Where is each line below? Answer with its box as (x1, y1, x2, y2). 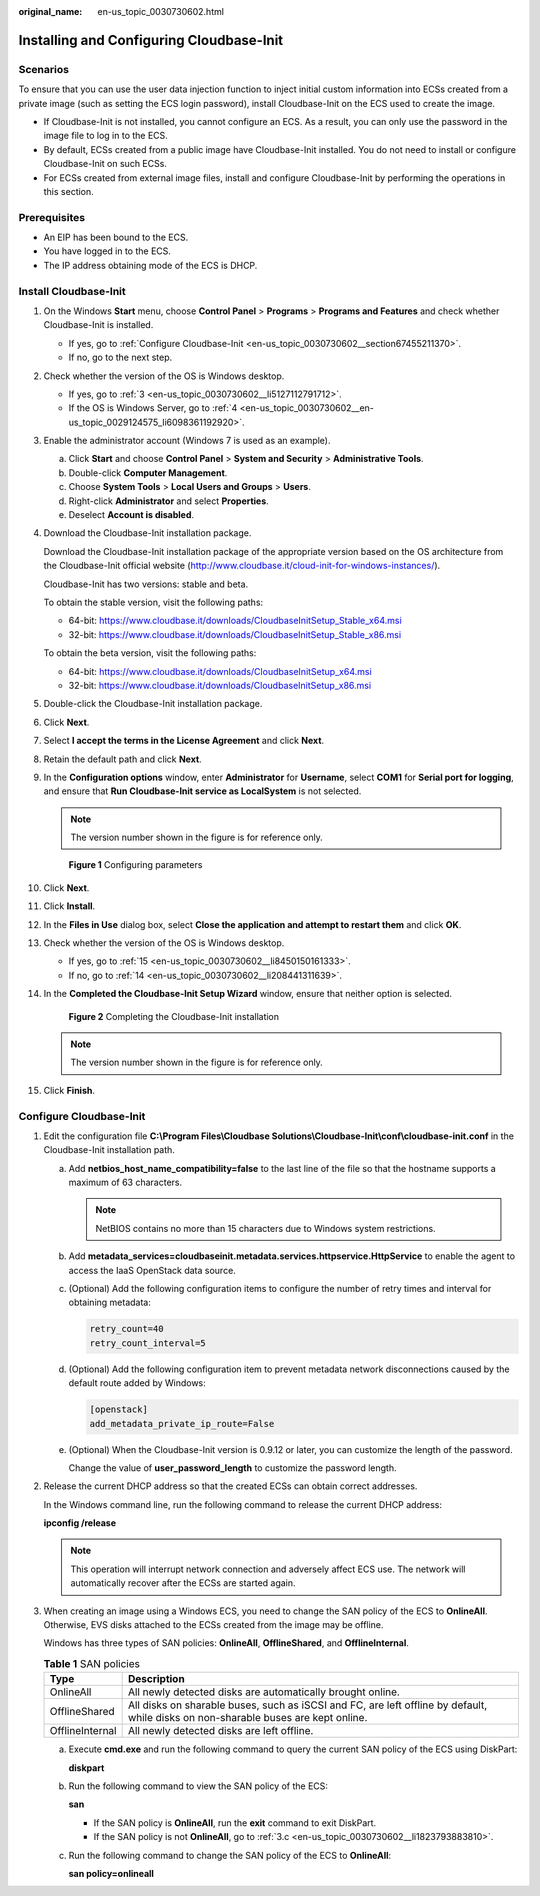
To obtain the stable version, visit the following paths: (43, 596, 264, 608)
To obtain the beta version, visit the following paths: (43, 647, 257, 659)
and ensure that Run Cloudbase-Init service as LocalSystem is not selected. (43, 785, 362, 797)
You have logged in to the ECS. (43, 245, 172, 257)
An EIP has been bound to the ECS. (43, 231, 189, 244)
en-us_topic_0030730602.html (97, 6, 225, 17)
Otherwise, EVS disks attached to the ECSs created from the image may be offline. (43, 1619, 384, 1631)
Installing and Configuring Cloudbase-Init (18, 31, 284, 49)
